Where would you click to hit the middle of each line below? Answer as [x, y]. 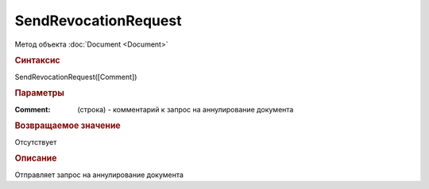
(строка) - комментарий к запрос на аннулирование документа [186, 109]
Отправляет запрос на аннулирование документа [99, 175]
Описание [36, 158]
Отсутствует [36, 142]
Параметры [40, 93]
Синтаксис [37, 61]
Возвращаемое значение [68, 126]
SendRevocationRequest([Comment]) [76, 77]
